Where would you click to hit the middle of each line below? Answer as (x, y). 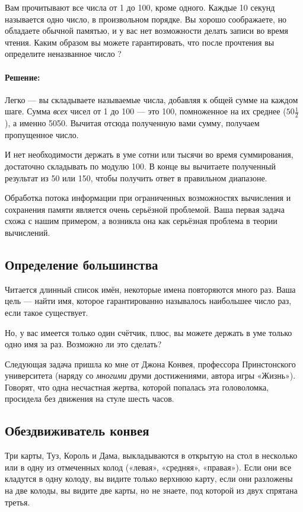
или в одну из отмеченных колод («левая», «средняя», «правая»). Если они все (148, 467)
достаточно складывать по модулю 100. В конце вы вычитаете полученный (140, 166)
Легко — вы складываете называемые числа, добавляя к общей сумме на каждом (151, 99)
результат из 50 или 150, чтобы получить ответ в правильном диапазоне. (136, 177)
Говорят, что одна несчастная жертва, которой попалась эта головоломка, (137, 387)
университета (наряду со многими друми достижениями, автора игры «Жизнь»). (150, 375)
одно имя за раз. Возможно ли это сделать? (83, 344)
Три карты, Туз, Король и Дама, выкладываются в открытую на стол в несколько (151, 455)
